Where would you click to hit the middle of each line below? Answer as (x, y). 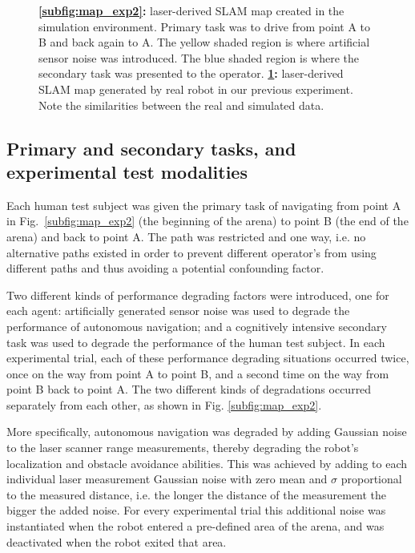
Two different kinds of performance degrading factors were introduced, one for (198, 295)
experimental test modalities (127, 171)
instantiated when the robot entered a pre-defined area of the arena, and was (195, 526)
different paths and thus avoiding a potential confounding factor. (165, 268)
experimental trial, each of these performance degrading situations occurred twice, (208, 358)
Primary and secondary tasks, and (151, 148)
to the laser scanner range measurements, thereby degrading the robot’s (183, 448)
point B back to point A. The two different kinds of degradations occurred (189, 389)
